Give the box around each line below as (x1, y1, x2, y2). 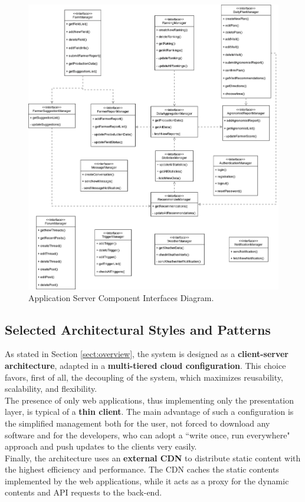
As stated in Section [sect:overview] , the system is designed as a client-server (5, 348, 288, 360)
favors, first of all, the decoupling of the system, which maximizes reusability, (5, 371, 283, 383)
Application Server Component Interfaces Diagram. (28, 291, 214, 303)
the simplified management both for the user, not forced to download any (5, 417, 270, 429)
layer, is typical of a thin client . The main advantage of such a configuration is (5, 405, 294, 418)
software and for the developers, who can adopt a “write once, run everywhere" (5, 428, 290, 441)
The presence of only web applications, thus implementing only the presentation (5, 394, 294, 406)
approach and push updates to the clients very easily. (5, 440, 197, 453)
